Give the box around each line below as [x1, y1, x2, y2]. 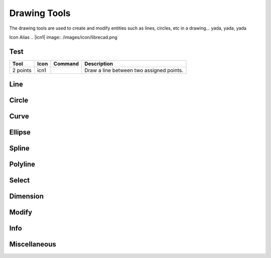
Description [84, 60, 113, 67]
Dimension [9, 192, 44, 201]
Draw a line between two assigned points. [84, 67, 184, 74]
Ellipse [9, 128, 31, 137]
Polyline [9, 160, 35, 169]
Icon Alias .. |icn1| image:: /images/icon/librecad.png [9, 34, 117, 40]
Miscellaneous [9, 240, 56, 248]
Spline [9, 144, 30, 153]
